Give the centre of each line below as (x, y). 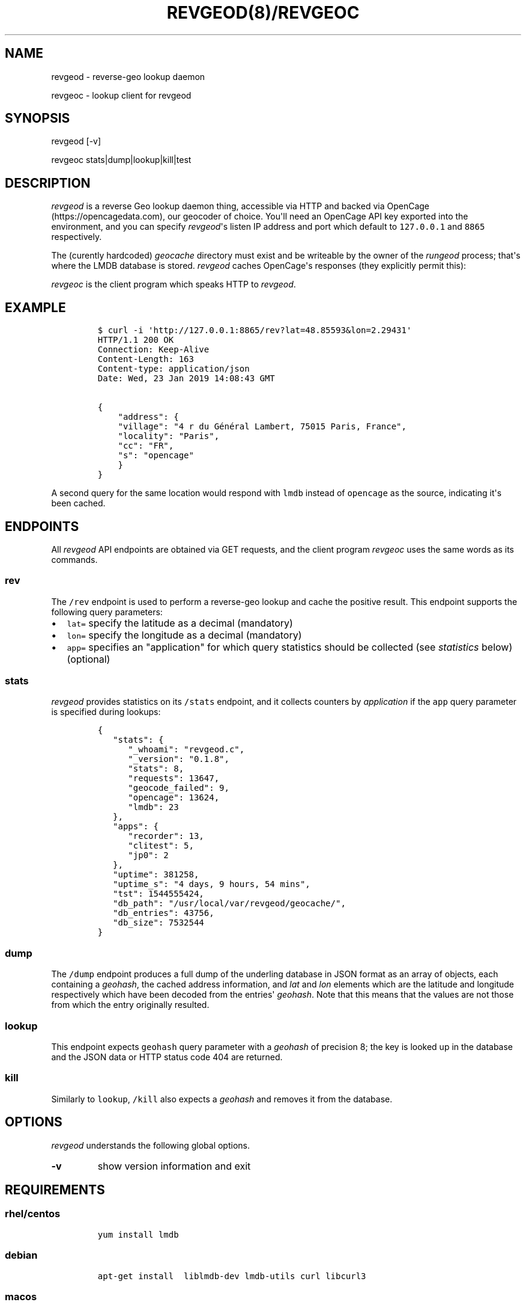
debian (21, 1255)
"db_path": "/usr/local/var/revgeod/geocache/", (229, 904)
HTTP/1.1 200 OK (136, 340)
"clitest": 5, (161, 846)
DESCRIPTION (48, 183)
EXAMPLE (35, 307)
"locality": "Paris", (169, 436)
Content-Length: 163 (146, 359)
